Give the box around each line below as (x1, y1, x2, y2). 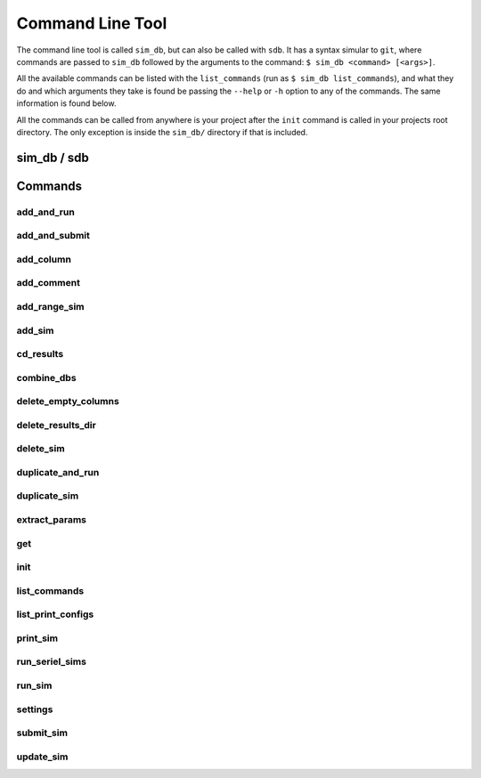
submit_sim (16, 726, 69, 739)
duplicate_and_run (16, 466, 100, 478)
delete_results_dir (16, 418, 97, 431)
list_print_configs (16, 608, 94, 620)
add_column (16, 253, 71, 265)
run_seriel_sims (16, 655, 86, 668)
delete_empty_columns (16, 395, 119, 408)
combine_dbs (16, 371, 77, 384)
